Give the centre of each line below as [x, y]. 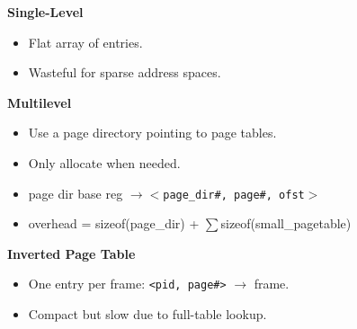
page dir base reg [76, 193]
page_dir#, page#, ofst [234, 195]
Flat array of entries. [85, 42]
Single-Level [45, 12]
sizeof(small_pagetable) [286, 223]
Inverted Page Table [71, 253]
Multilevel [40, 102]
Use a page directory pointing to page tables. [152, 133]
